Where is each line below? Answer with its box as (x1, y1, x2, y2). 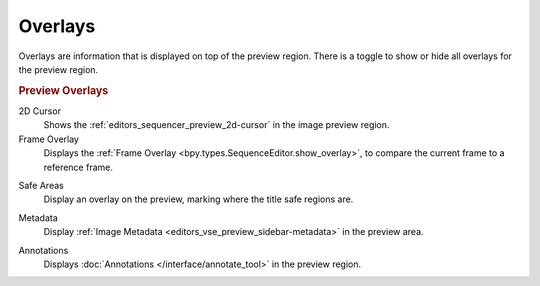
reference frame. (43, 161, 114, 173)
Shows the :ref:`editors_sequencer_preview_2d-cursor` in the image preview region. (43, 119, 390, 131)
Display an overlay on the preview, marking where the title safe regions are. (43, 193, 354, 205)
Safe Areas (18, 179, 64, 191)
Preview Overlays (18, 83, 109, 97)
